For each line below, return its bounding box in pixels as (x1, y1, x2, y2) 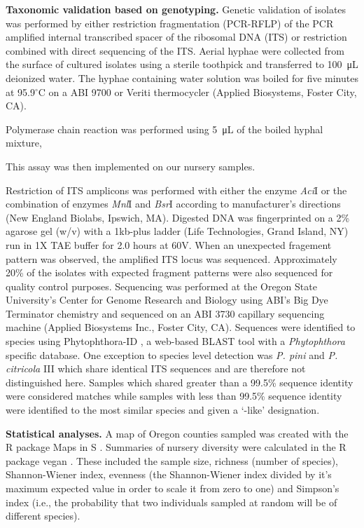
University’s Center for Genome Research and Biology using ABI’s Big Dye (6, 292, 328, 307)
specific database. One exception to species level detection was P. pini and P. (6, 347, 338, 362)
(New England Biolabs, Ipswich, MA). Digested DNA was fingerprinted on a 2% (6, 210, 350, 224)
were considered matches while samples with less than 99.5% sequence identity (6, 388, 342, 403)
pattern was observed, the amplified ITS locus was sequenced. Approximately (6, 251, 337, 266)
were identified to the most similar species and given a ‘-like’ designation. (6, 402, 320, 417)
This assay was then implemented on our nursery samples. (6, 158, 255, 173)
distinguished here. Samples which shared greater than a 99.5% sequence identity (6, 374, 353, 389)
